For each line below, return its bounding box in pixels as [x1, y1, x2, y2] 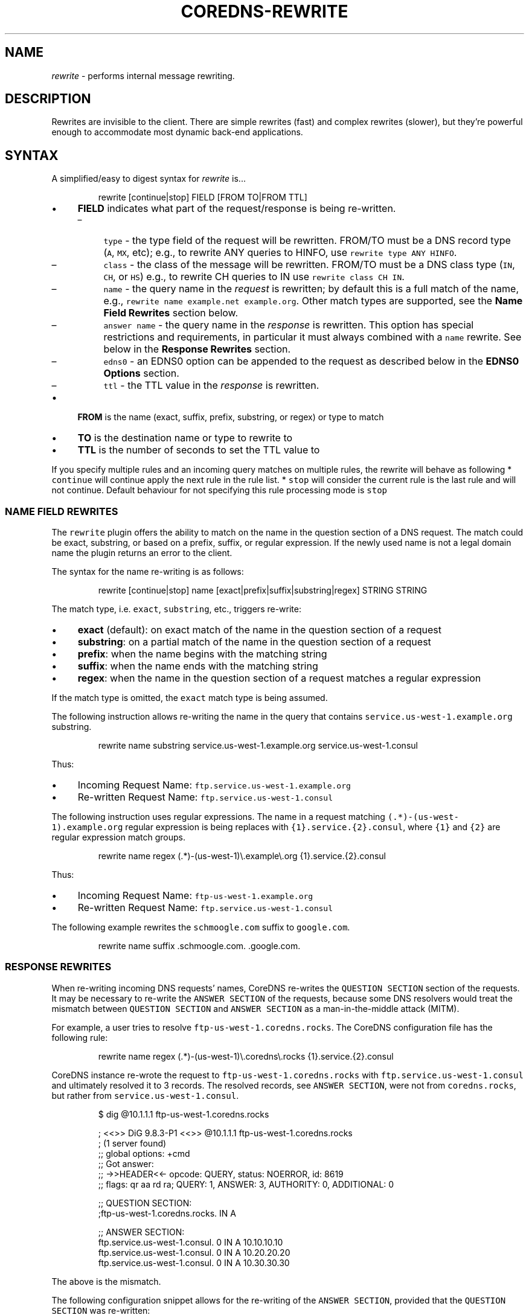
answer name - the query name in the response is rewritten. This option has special [103, 319, 474, 331]
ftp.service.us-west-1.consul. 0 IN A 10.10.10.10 [98, 1237, 283, 1247]
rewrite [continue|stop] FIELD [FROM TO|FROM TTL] [98, 192, 307, 203]
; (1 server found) [98, 1137, 167, 1148]
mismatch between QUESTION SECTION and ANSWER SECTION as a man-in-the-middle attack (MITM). [51, 1003, 460, 1014]
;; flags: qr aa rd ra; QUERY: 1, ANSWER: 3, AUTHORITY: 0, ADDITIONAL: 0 [98, 1179, 394, 1189]
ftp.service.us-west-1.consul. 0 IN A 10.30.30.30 [98, 1257, 290, 1268]
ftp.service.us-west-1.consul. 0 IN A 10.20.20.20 [98, 1247, 290, 1258]
